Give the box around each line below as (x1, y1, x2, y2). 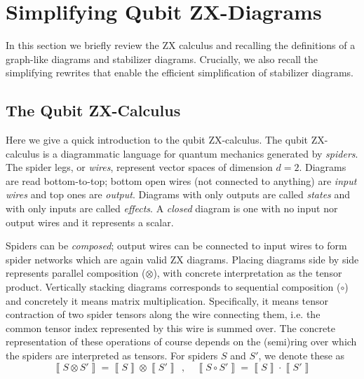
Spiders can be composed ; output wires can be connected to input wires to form (6, 238, 347, 253)
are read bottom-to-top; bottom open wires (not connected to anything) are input (6, 173, 357, 188)
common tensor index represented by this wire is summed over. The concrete (6, 320, 335, 335)
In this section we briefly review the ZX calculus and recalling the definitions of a (6, 38, 356, 53)
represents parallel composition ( (6, 266, 146, 280)
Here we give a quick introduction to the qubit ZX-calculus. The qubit (6, 132, 309, 147)
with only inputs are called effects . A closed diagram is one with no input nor (6, 201, 338, 216)
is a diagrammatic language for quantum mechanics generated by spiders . (42, 146, 358, 160)
